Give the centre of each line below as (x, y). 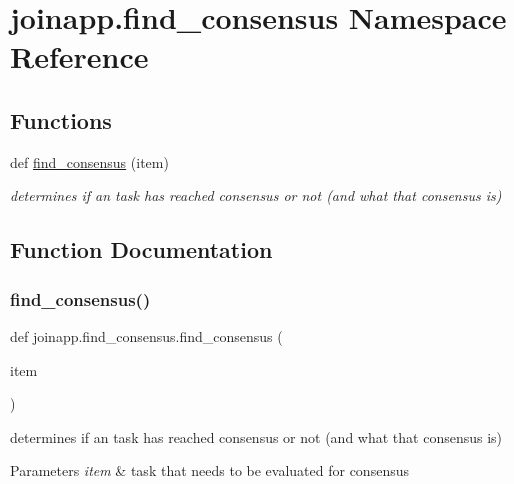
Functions (61, 119)
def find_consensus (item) (89, 161)
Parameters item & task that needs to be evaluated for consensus (209, 470)
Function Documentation (141, 249)
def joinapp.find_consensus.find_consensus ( (146, 335)
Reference (79, 56)
